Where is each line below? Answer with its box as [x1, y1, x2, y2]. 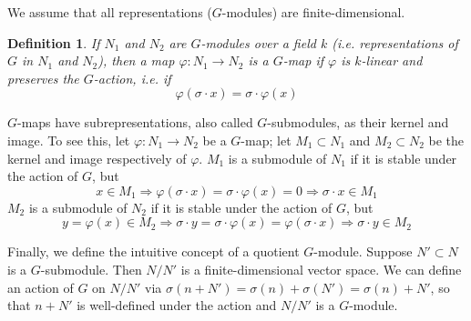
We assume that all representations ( [7, 3, 212, 21]
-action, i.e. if [93, 68, 171, 87]
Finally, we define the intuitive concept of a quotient [7, 242, 300, 261]
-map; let [241, 130, 292, 149]
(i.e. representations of [332, 33, 458, 52]
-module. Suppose [313, 242, 413, 261]
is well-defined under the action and [77, 296, 277, 315]
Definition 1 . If [7, 33, 100, 52]
